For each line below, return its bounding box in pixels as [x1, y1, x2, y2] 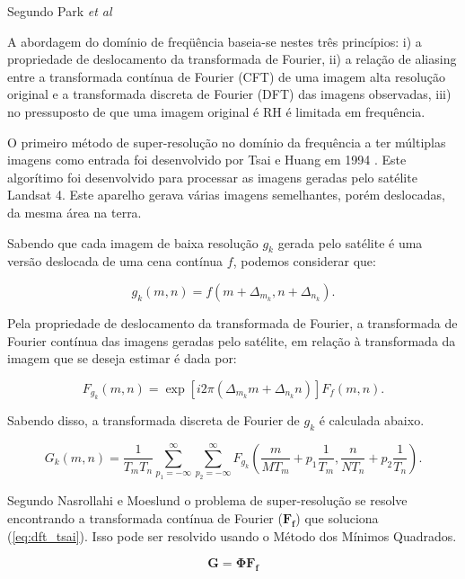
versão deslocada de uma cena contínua [7, 252, 224, 271]
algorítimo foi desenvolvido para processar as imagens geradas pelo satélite [7, 167, 417, 186]
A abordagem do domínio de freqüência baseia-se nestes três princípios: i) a [7, 31, 422, 50]
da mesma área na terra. [7, 202, 142, 221]
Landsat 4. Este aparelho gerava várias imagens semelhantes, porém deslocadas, [7, 185, 445, 204]
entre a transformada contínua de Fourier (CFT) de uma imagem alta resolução [7, 67, 446, 85]
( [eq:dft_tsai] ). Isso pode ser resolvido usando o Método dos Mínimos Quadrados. [7, 526, 457, 545]
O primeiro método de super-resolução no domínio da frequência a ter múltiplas [7, 132, 446, 151]
